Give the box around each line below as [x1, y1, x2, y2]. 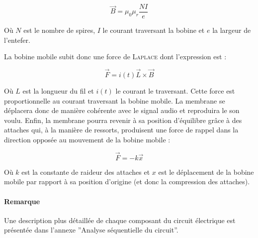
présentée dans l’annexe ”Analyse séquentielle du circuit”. [4, 225, 178, 235]
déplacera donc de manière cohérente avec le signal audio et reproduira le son [4, 105, 240, 116]
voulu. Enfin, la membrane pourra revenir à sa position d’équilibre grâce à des [4, 115, 242, 125]
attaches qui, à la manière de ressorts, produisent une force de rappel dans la [4, 124, 239, 135]
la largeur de [212, 25, 251, 35]
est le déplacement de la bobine [158, 166, 254, 177]
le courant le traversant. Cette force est [115, 86, 235, 96]
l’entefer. [4, 34, 30, 45]
